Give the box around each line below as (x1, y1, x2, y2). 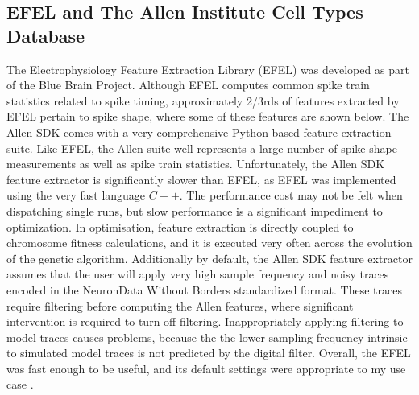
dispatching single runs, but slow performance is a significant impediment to (6, 202, 383, 219)
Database (6, 23, 85, 47)
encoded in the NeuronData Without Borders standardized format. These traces (6, 281, 402, 298)
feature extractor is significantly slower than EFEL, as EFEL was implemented (6, 171, 396, 187)
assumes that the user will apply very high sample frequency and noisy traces (6, 265, 389, 282)
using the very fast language (6, 187, 146, 204)
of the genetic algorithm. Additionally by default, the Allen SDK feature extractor (6, 249, 413, 266)
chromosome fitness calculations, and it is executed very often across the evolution (6, 234, 413, 251)
